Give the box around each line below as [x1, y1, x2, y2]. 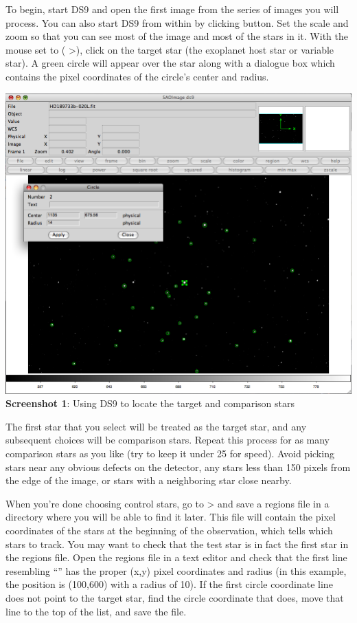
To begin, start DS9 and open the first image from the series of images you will [5, 2, 339, 16]
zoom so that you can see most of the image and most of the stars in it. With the [5, 29, 348, 43]
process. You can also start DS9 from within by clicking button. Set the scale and [5, 15, 349, 30]
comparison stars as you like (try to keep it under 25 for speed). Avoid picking [5, 446, 334, 461]
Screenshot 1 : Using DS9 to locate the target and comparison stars [5, 396, 295, 411]
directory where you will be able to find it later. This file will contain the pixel [5, 510, 336, 524]
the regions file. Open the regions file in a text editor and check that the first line [5, 550, 347, 565]
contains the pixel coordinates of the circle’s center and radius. [5, 69, 269, 83]
